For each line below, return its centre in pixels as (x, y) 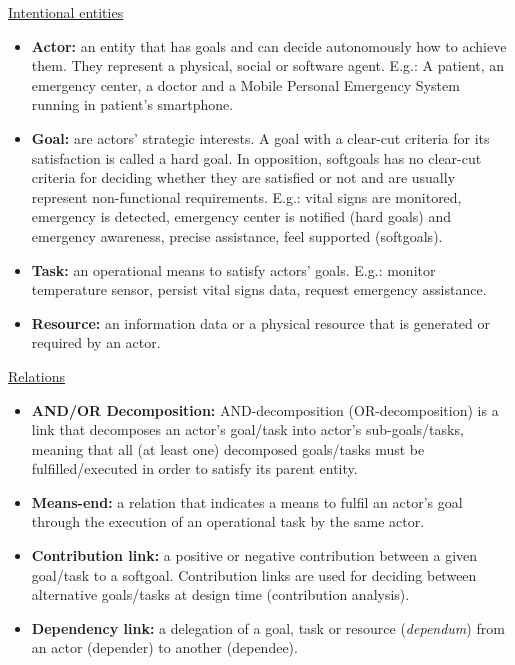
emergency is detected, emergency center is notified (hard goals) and (241, 216)
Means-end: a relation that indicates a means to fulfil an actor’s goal (247, 501)
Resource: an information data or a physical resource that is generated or (260, 322)
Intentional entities (66, 12)
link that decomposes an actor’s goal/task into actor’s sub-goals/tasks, (247, 429)
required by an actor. (96, 342)
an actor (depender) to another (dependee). (164, 647)
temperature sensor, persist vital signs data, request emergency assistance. (259, 289)
